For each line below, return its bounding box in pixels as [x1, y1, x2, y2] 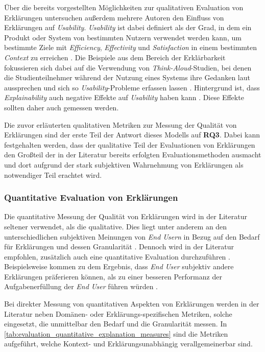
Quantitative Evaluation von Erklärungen [4, 191, 178, 204]
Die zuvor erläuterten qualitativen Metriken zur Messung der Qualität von [4, 119, 237, 130]
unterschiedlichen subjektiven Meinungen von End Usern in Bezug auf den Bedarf [4, 231, 260, 242]
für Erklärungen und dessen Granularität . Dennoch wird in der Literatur [4, 241, 234, 252]
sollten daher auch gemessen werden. [4, 102, 119, 112]
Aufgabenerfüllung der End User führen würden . [4, 281, 158, 292]
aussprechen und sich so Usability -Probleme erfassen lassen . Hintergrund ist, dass [4, 82, 260, 92]
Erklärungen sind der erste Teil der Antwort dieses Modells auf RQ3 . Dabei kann [4, 129, 260, 140]
